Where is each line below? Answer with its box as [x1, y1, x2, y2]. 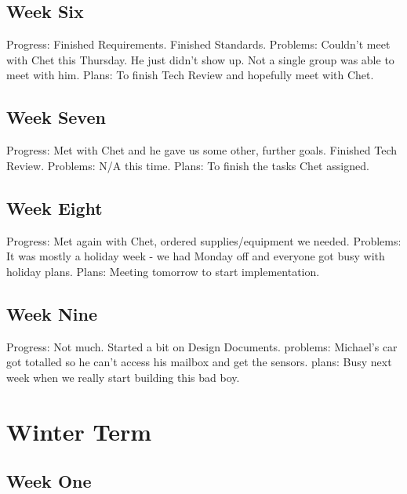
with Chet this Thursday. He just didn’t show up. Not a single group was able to [6, 51, 394, 67]
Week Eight [6, 195, 103, 220]
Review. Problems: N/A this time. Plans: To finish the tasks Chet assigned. [6, 157, 369, 173]
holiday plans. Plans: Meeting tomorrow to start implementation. [6, 263, 320, 279]
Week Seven [6, 105, 106, 129]
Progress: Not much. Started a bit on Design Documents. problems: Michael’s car [6, 338, 398, 354]
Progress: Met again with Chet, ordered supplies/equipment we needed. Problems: [6, 232, 402, 249]
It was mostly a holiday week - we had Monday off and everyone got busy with [6, 248, 385, 264]
